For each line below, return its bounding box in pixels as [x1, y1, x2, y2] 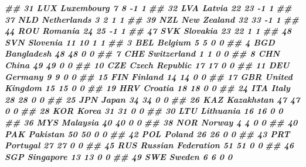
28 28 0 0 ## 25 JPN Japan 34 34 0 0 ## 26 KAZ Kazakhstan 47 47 [5, 93, 300, 105]
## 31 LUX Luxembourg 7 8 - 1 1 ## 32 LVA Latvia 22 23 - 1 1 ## [5, 2, 292, 13]
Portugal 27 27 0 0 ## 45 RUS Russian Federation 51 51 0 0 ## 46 [5, 139, 294, 151]
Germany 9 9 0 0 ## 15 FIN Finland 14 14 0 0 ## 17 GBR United [5, 70, 293, 82]
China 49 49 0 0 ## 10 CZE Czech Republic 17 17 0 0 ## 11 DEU [5, 58, 290, 71]
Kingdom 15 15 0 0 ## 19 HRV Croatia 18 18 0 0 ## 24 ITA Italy [5, 82, 290, 94]
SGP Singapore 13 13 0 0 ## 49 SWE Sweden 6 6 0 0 [5, 150, 233, 162]
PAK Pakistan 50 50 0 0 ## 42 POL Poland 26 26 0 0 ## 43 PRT [5, 127, 290, 140]
